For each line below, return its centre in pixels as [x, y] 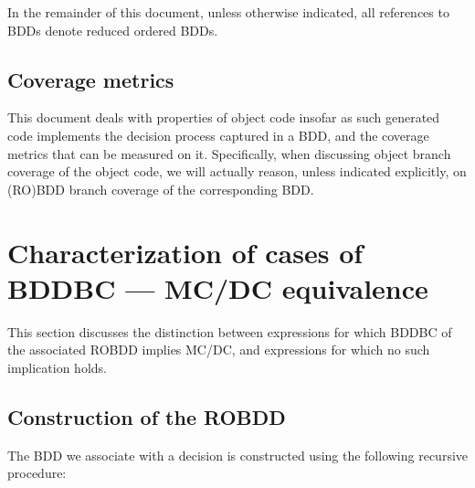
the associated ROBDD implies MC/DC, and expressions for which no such [219, 350]
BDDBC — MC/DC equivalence [218, 287]
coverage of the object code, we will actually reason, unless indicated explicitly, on [237, 171]
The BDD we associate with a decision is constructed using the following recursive [238, 455]
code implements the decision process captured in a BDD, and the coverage [218, 135]
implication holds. [57, 367]
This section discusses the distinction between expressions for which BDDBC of [230, 331]
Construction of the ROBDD [147, 416]
